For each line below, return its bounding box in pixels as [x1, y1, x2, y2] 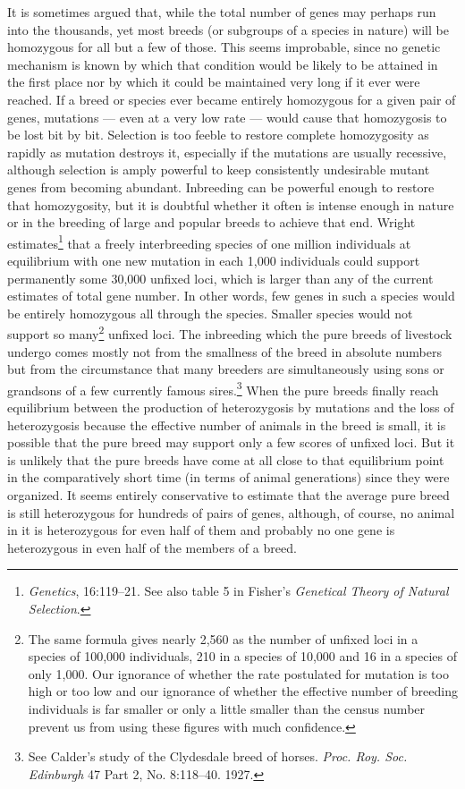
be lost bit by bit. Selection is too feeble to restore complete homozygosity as [7, 125, 429, 144]
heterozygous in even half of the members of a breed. [7, 538, 297, 556]
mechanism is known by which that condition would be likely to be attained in [7, 55, 438, 73]
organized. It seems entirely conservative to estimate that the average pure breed [7, 486, 450, 504]
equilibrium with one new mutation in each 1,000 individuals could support [7, 250, 420, 269]
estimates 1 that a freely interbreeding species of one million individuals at [7, 231, 411, 252]
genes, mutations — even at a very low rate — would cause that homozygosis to [7, 107, 447, 126]
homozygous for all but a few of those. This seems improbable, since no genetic [7, 38, 441, 56]
